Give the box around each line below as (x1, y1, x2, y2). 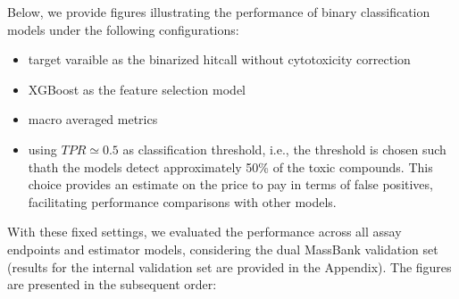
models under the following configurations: (7, 20, 239, 38)
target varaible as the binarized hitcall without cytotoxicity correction (28, 50, 411, 69)
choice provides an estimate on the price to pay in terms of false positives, (28, 175, 433, 194)
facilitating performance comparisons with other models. (28, 192, 337, 211)
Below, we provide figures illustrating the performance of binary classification (7, 3, 430, 21)
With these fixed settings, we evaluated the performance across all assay (7, 222, 402, 241)
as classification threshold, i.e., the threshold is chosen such (122, 139, 446, 158)
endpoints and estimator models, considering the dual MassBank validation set (7, 239, 438, 258)
